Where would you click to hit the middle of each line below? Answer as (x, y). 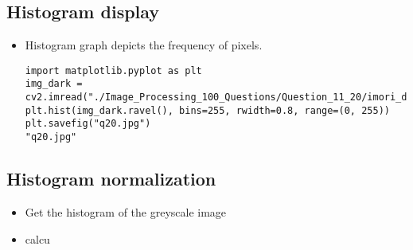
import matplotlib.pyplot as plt (113, 70)
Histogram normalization (111, 179)
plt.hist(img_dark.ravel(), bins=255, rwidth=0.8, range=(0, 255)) (207, 110)
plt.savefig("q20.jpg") (88, 124)
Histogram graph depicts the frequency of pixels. (144, 45)
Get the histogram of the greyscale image (126, 211)
